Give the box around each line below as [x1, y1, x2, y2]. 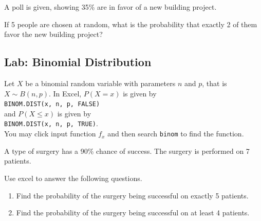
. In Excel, [48, 88, 82, 98]
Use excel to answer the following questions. [4, 172, 142, 183]
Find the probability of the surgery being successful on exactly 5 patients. [16, 190, 249, 200]
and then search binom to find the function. [107, 128, 244, 139]
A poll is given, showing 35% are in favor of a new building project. [4, 2, 217, 12]
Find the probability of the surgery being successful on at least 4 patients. [16, 207, 250, 218]
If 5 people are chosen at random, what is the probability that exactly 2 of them [4, 18, 257, 29]
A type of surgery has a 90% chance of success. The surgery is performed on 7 [4, 145, 250, 156]
